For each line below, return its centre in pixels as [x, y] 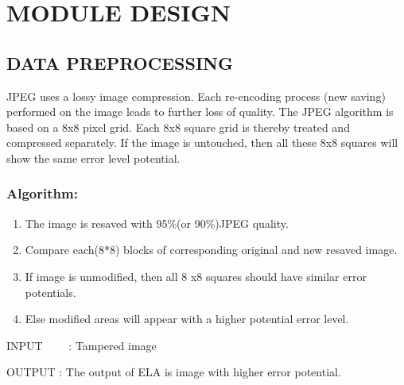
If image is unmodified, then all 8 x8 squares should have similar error [196, 276]
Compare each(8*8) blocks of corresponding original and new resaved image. [211, 250]
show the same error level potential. [93, 158]
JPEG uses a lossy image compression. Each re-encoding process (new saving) [196, 96]
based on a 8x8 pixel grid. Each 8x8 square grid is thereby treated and [178, 127]
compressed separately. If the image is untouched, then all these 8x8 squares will [202, 142]
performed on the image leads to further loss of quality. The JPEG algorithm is [200, 112]
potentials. [50, 292]
